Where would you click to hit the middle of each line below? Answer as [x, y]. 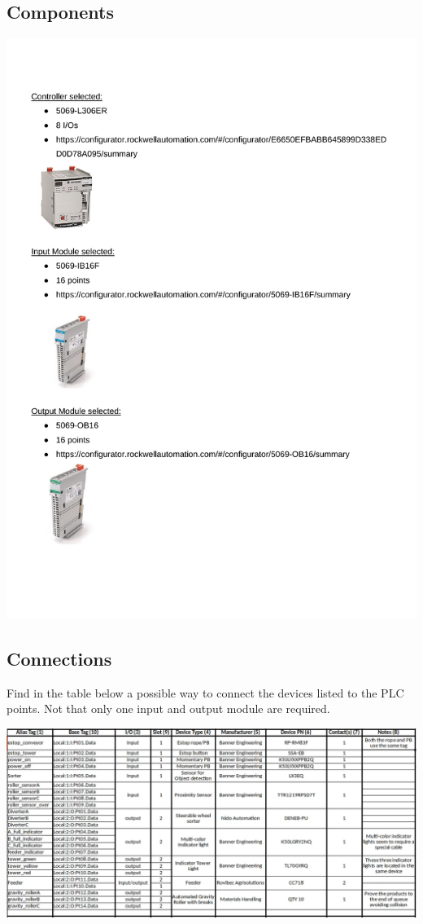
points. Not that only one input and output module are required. [168, 708]
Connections [59, 659]
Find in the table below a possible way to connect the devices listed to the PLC [205, 692]
